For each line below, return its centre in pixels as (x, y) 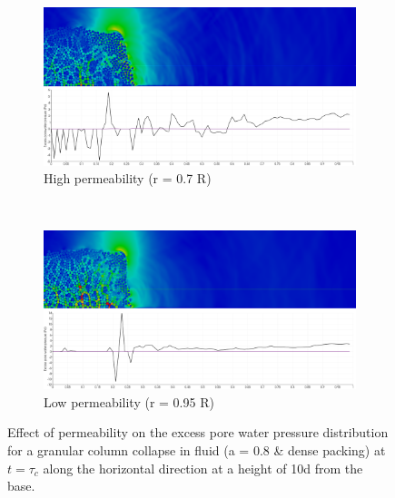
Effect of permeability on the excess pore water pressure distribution (198, 432)
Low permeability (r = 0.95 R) (129, 401)
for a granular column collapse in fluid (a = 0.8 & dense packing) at (197, 449)
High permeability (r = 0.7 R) (128, 178)
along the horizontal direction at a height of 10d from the (203, 468)
